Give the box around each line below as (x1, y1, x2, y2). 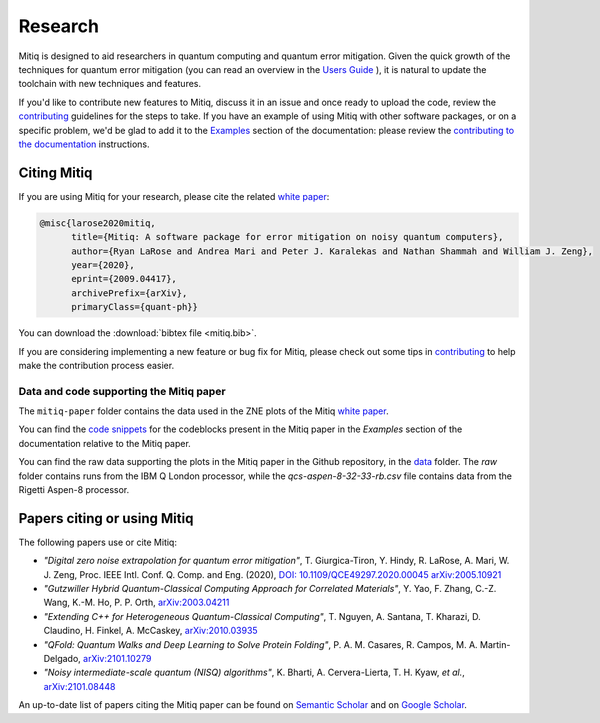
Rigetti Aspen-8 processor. (18, 483, 130, 495)
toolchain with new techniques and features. (18, 78, 202, 90)
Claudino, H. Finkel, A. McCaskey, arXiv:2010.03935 (43, 625, 259, 637)
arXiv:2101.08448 (43, 680, 116, 692)
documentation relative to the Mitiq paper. (18, 437, 192, 449)
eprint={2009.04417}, (71, 273, 177, 285)
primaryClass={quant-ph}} (71, 301, 199, 313)
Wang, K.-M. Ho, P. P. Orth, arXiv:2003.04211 (43, 596, 230, 609)
